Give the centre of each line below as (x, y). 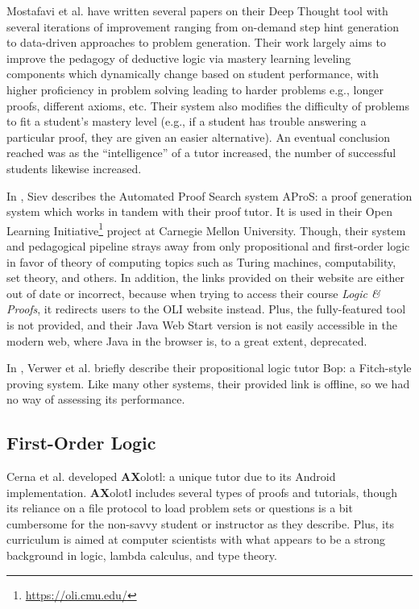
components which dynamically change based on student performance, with (193, 74)
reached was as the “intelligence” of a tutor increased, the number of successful (201, 153)
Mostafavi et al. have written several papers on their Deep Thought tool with (197, 10)
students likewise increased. (74, 168)
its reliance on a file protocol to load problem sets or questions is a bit (180, 508)
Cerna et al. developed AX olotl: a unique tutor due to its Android (171, 476)
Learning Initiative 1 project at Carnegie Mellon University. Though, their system (206, 229)
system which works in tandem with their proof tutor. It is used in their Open (199, 211)
